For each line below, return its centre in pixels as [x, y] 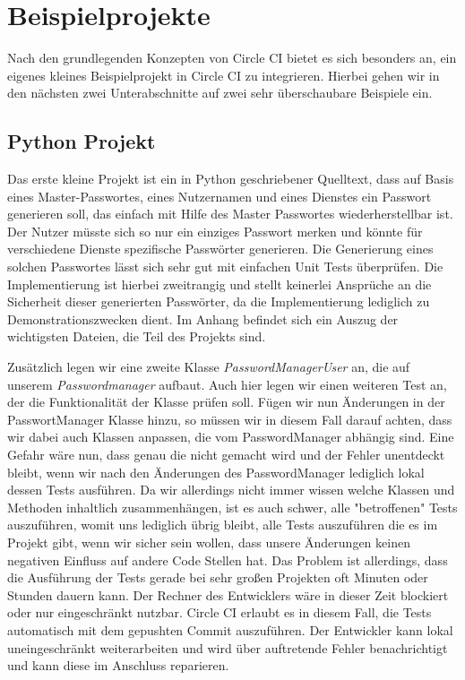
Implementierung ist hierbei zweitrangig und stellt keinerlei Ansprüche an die [220, 284]
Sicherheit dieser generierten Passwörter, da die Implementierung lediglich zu [219, 301]
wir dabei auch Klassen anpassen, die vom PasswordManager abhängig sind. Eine [231, 437]
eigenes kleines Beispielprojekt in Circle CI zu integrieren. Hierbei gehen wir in [224, 75]
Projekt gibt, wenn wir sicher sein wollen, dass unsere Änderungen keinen [209, 542]
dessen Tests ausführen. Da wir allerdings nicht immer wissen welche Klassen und [231, 490]
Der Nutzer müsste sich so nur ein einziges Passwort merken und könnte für [215, 231]
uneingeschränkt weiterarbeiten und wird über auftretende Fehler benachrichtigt [228, 647]
